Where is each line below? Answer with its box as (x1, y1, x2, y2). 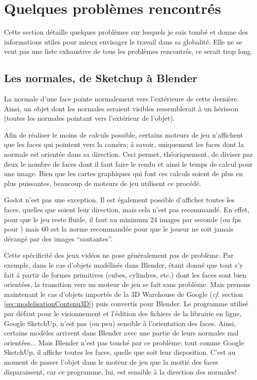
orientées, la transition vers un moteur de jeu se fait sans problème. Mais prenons (4, 279, 251, 289)
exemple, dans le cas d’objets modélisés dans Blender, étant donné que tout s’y (4, 260, 243, 270)
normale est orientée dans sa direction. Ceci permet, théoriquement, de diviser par (4, 149, 253, 159)
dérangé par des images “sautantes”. (4, 233, 113, 243)
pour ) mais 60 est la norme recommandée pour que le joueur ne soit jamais (4, 224, 234, 234)
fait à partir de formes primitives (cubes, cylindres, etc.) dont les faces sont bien (4, 269, 247, 280)
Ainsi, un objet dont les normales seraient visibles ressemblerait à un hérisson (4, 103, 239, 113)
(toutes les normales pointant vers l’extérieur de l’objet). (4, 113, 175, 123)
